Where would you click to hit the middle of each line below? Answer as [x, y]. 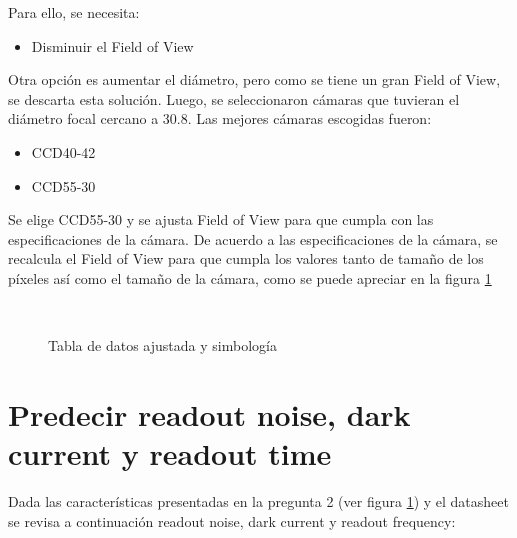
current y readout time [170, 453]
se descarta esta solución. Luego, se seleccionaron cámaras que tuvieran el [234, 98]
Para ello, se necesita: [74, 12]
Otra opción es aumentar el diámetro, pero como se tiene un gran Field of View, [254, 79]
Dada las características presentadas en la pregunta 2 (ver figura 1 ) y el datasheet [258, 501]
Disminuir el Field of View [112, 45]
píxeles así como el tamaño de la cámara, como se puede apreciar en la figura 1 [250, 277]
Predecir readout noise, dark [209, 413]
